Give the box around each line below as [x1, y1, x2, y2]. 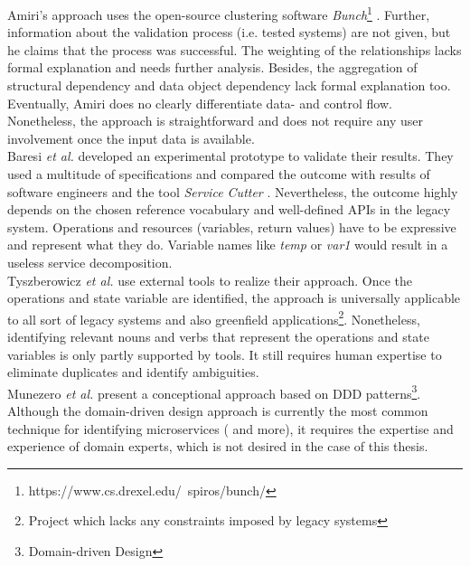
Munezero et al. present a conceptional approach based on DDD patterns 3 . [7, 381, 421, 402]
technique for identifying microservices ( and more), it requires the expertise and [7, 419, 454, 438]
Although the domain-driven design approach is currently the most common [7, 401, 428, 420]
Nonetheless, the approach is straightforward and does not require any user [7, 111, 424, 130]
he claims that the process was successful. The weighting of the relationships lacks [7, 40, 462, 59]
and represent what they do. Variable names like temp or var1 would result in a [7, 235, 448, 254]
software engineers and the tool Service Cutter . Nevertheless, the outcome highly [7, 182, 458, 201]
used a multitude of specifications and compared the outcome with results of [7, 165, 430, 183]
